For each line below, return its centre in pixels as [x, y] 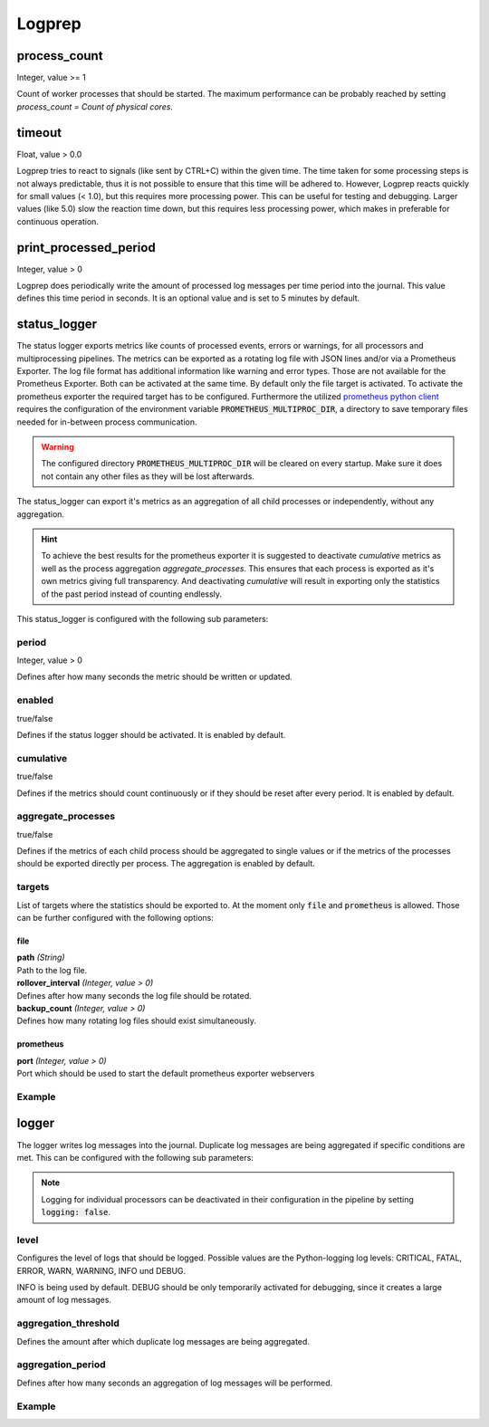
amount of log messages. [64, 1300]
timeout [39, 133]
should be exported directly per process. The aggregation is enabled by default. [166, 864]
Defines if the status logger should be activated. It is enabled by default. [151, 735]
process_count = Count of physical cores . [95, 106]
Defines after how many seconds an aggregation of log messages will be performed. [175, 1383]
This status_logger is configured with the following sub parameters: [143, 618]
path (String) [41, 958]
